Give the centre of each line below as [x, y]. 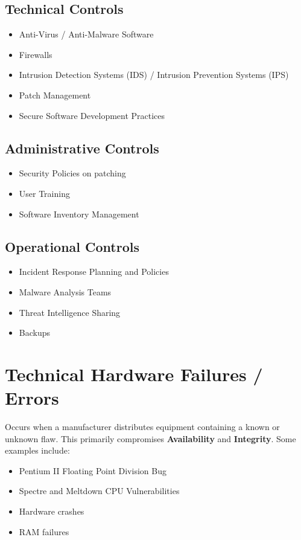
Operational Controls [72, 246]
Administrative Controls [82, 148]
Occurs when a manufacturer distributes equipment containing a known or [142, 427]
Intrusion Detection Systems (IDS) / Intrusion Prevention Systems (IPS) [154, 75]
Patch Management [55, 95]
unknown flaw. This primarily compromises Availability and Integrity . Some [150, 438]
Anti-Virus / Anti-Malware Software [86, 34]
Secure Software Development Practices [92, 115]
